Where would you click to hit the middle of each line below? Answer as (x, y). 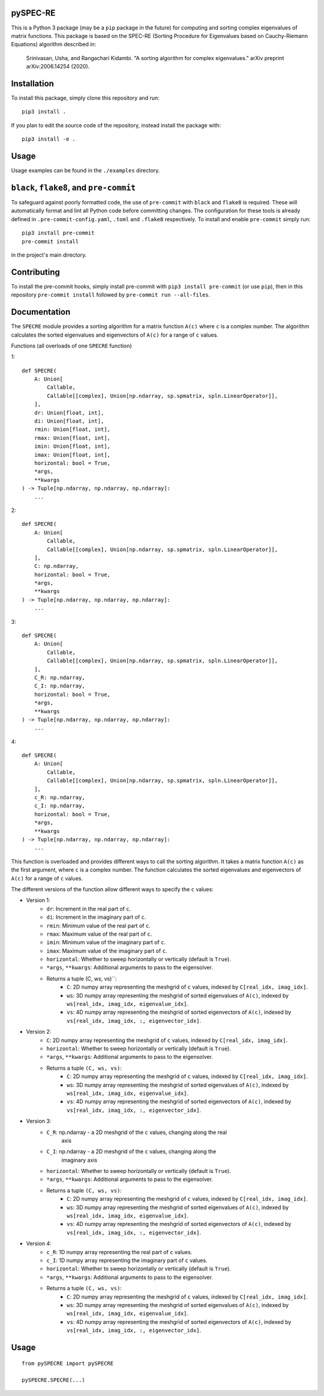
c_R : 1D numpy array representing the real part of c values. (119, 1252)
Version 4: (39, 1243)
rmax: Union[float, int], (72, 438)
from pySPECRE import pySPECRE (68, 1363)
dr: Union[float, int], (69, 413)
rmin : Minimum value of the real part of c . (99, 925)
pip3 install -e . (49, 139)
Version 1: (38, 900)
